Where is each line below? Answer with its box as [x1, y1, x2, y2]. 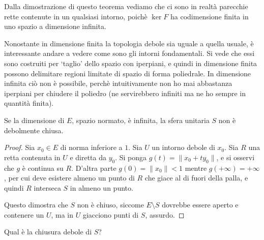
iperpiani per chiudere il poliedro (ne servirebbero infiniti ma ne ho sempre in [4, 87, 246, 98]
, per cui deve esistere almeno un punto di [4, 172, 135, 183]
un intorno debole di [152, 142, 215, 153]
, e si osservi [216, 152, 255, 162]
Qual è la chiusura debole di [4, 226, 92, 237]
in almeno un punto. [70, 182, 133, 193]
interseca [34, 182, 61, 193]
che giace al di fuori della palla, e [144, 172, 248, 183]
